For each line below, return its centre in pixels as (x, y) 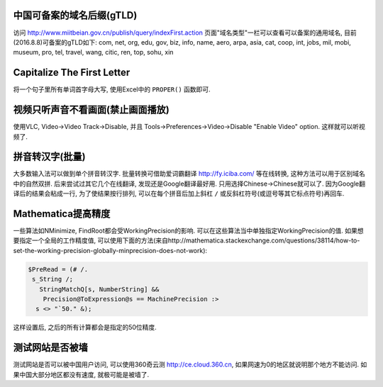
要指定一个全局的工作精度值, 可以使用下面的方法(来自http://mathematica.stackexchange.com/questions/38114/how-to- (187, 240)
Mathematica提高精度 (62, 214)
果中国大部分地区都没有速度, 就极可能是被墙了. (81, 374)
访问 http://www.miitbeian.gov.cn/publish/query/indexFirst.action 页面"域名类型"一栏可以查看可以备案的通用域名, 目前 (185, 33)
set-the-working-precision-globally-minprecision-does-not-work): (110, 250)
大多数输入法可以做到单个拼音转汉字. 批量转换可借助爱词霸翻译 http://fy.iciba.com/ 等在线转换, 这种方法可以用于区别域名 (189, 174)
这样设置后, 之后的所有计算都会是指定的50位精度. (85, 327)
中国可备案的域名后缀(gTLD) (75, 15)
